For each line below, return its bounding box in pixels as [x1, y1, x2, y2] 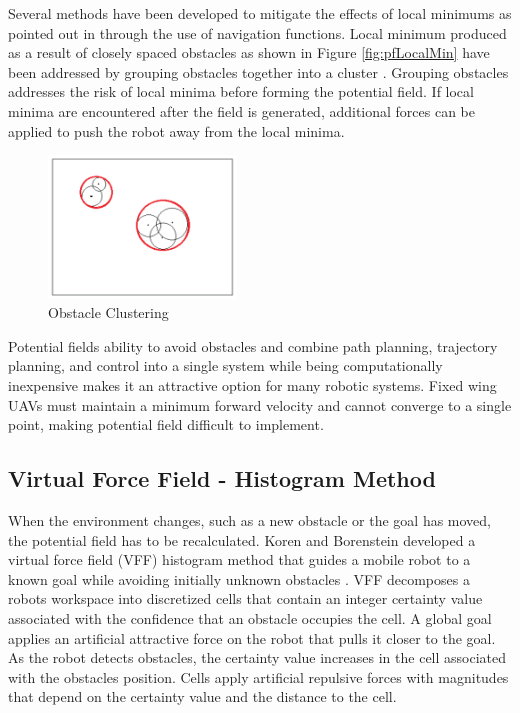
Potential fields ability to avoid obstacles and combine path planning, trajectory [8, 335, 498, 356]
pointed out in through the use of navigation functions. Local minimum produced [8, 22, 507, 43]
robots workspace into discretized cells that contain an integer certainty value [8, 588, 483, 609]
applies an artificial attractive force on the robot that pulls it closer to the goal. [8, 627, 496, 648]
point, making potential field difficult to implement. [8, 414, 324, 435]
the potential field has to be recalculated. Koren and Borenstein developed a [8, 529, 476, 550]
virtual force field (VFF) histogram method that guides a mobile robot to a [8, 549, 471, 570]
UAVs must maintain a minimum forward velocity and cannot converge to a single [8, 394, 512, 415]
